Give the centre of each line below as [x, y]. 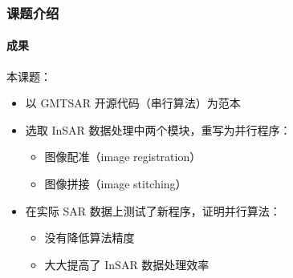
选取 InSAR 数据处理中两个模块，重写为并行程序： [158, 129]
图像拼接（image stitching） [116, 184]
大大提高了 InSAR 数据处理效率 [127, 264]
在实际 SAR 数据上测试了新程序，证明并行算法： [153, 210]
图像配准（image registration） [123, 157]
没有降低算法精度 [90, 238]
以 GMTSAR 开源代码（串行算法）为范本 [133, 103]
